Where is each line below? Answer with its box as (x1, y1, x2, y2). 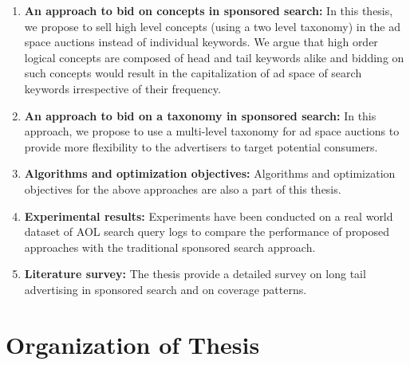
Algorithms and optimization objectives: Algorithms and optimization (24, 165, 396, 182)
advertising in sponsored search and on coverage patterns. (24, 281, 307, 297)
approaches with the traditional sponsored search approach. (24, 238, 316, 255)
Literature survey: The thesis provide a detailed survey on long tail (24, 265, 366, 282)
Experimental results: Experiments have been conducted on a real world (24, 207, 393, 224)
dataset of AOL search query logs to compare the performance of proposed (24, 223, 390, 240)
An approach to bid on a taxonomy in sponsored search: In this (24, 107, 376, 124)
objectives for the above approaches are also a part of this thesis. (24, 180, 341, 197)
